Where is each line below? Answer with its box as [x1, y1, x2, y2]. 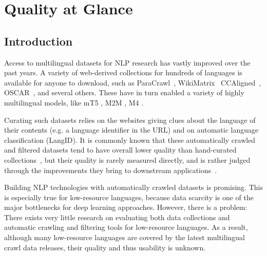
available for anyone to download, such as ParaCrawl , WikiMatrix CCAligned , [4, 77, 261, 88]
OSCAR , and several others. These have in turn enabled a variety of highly [4, 87, 244, 98]
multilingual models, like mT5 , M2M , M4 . [4, 97, 144, 108]
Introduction [4, 33, 73, 49]
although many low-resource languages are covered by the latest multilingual [4, 232, 245, 243]
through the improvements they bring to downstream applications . [4, 164, 217, 175]
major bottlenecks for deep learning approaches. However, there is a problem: [4, 202, 247, 212]
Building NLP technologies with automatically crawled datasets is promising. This [4, 182, 263, 193]
